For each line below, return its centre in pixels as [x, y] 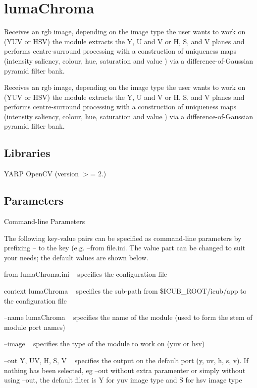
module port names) [35, 327]
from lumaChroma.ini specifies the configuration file [86, 274]
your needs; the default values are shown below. [76, 257]
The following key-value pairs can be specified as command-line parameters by [123, 238]
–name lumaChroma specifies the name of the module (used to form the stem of [128, 317]
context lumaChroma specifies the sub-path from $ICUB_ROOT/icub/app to [125, 291]
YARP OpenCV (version [42, 174]
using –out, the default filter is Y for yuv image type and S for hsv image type [123, 380]
